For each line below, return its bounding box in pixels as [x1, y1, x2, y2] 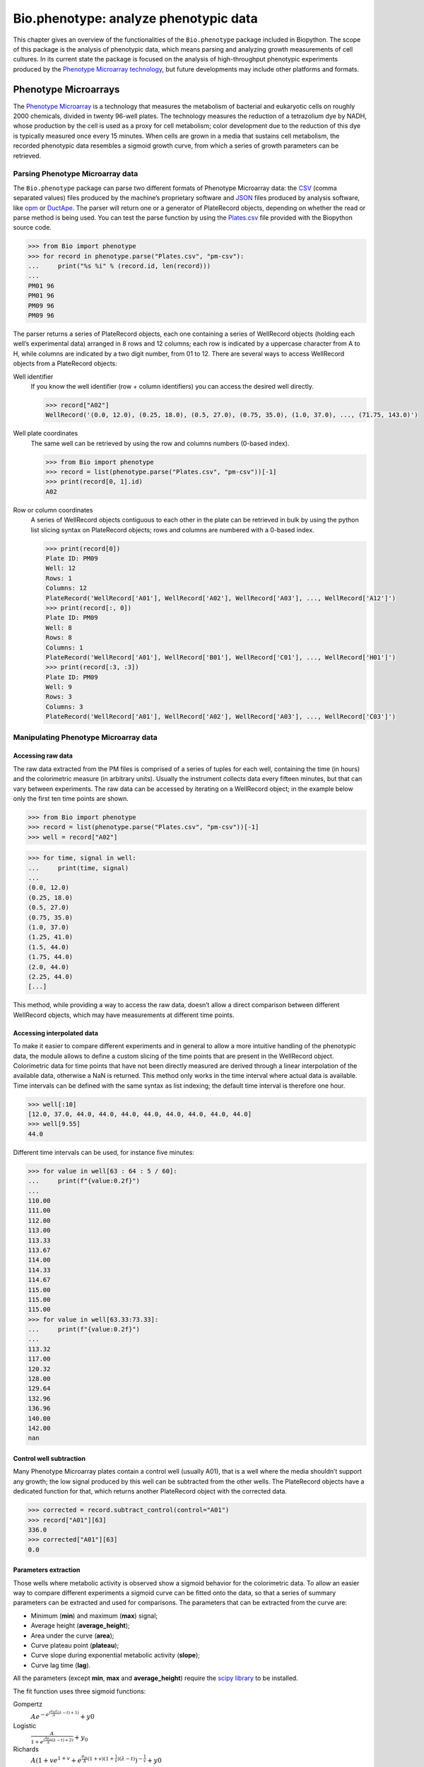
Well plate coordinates [13, 429, 78, 438]
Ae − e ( [30, 1710, 51, 1720]
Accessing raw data [13, 751, 73, 760]
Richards [13, 1745, 39, 1754]
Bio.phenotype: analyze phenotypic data [13, 11, 258, 26]
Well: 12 [45, 564, 76, 573]
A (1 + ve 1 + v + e [30, 1755, 82, 1765]
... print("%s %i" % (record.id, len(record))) [28, 262, 211, 270]
